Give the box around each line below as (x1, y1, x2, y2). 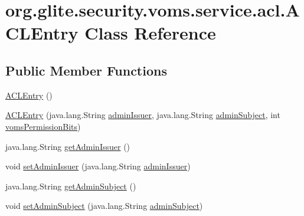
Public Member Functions (5, 61, 167, 79)
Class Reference (84, 21, 216, 45)
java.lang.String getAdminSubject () (5, 179, 136, 192)
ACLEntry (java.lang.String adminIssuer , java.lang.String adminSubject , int (5, 109, 280, 121)
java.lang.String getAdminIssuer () (5, 140, 130, 152)
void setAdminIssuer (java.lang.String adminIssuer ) (5, 160, 191, 172)
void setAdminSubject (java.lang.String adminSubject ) (5, 199, 203, 212)
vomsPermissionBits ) (5, 120, 81, 132)
